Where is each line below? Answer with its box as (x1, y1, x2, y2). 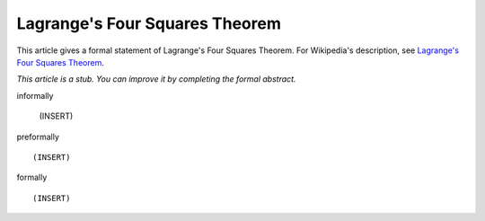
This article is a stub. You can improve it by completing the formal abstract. (16, 74, 296, 84)
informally (16, 90, 54, 101)
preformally (16, 131, 60, 142)
